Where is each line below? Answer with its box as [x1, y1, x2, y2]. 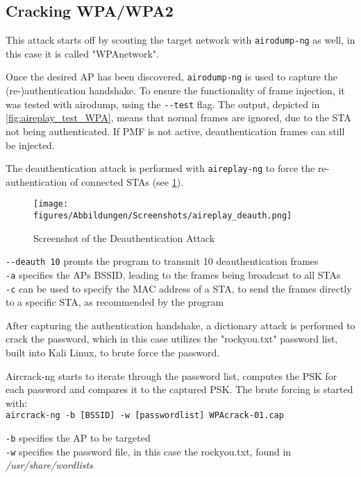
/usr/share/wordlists [6, 458, 93, 472]
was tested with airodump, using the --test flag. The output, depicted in [6, 96, 320, 111]
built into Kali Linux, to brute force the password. [6, 345, 220, 360]
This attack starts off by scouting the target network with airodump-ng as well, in [6, 33, 355, 47]
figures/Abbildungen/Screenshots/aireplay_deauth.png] [33, 211, 292, 221]
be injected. [6, 137, 55, 152]
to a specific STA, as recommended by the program [6, 295, 224, 309]
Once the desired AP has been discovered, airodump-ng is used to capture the [6, 69, 338, 84]
